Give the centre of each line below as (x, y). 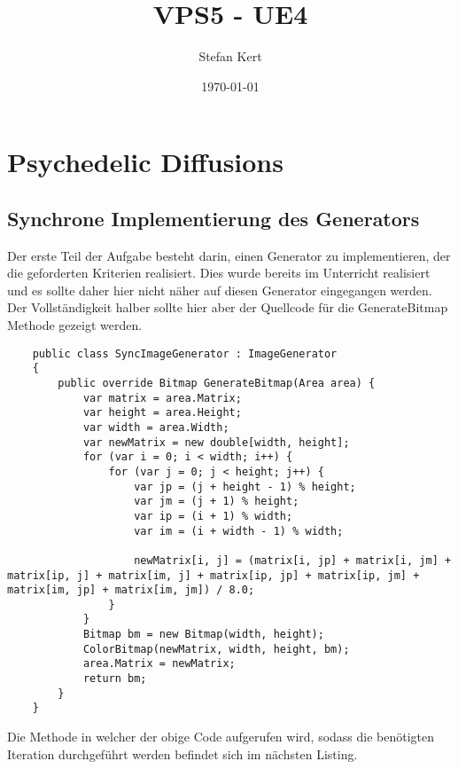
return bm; (115, 679)
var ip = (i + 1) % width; (213, 516)
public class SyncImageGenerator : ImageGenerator (185, 353)
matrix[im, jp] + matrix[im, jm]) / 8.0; (131, 590)
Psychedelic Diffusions (145, 162)
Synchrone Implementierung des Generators (213, 218)
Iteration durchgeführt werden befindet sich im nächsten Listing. (182, 753)
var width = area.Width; (156, 427)
